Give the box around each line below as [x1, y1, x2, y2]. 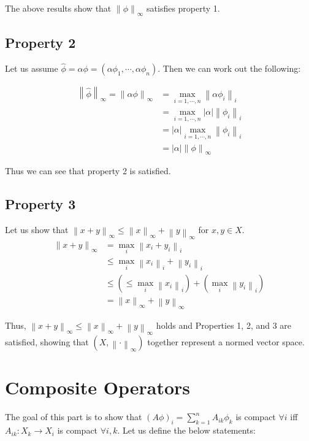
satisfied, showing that [5, 336, 89, 348]
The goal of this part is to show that [5, 410, 142, 423]
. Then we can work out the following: [158, 62, 301, 75]
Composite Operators [5, 375, 190, 400]
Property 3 [5, 194, 76, 213]
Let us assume [5, 62, 58, 75]
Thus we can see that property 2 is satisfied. [5, 164, 171, 177]
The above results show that [5, 2, 112, 14]
